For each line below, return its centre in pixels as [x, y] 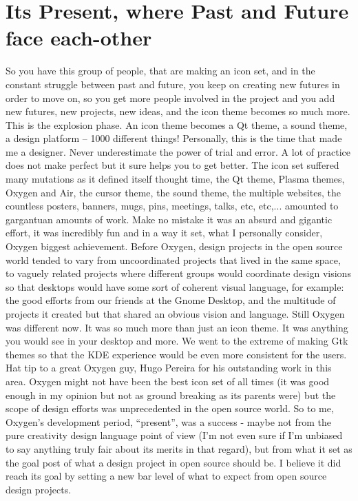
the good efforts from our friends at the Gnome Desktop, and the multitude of [171, 300]
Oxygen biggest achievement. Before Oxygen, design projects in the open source [174, 246]
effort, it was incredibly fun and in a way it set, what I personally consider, [164, 233]
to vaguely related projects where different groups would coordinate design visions [178, 273]
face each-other [79, 38]
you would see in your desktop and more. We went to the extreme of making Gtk [177, 341]
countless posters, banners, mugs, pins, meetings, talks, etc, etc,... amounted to [172, 206]
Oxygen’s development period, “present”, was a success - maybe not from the [169, 421]
